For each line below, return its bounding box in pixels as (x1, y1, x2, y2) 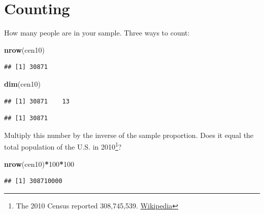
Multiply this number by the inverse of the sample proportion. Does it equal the (4, 129, 254, 140)
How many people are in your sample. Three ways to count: (4, 27, 190, 38)
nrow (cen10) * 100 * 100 (4, 158, 75, 169)
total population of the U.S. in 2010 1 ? (4, 140, 122, 152)
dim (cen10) (4, 78, 41, 89)
